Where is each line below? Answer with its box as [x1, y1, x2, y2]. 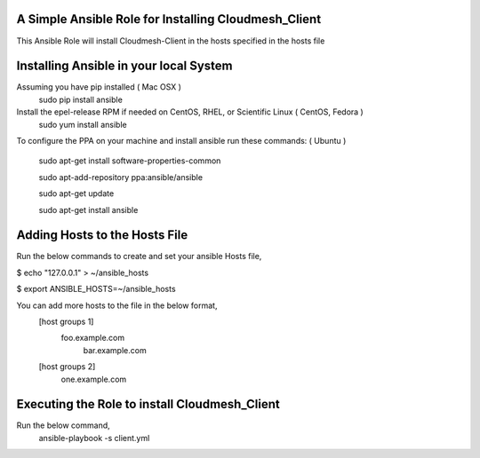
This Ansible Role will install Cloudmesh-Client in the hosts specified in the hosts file [16, 36, 325, 46]
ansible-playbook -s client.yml [38, 432, 150, 443]
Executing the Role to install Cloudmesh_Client [16, 397, 280, 412]
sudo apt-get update [38, 188, 115, 199]
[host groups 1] [38, 316, 94, 328]
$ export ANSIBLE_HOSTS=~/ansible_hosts [16, 284, 177, 295]
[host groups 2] [38, 361, 96, 372]
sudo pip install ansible [38, 94, 124, 105]
